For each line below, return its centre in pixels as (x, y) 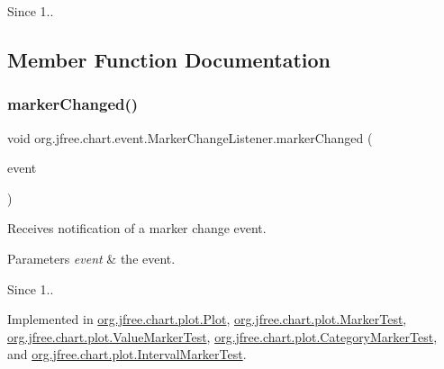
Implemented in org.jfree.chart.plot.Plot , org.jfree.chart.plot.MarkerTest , (207, 319)
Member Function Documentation (169, 59)
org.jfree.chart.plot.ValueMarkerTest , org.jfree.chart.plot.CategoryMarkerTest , (222, 336)
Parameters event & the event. (91, 258)
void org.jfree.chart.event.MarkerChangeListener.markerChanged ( (190, 137)
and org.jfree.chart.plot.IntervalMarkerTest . (127, 354)
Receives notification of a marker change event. (137, 228)
